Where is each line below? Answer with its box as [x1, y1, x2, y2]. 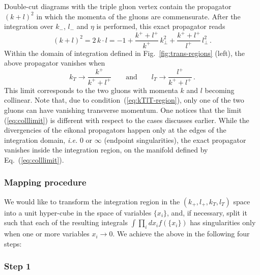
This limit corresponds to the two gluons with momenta [4, 84, 178, 95]
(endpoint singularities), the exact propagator [104, 134, 246, 145]
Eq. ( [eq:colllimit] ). [4, 154, 64, 165]
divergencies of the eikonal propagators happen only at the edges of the [4, 125, 226, 135]
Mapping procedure [4, 176, 86, 189]
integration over [4, 21, 53, 32]
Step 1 [4, 260, 31, 272]
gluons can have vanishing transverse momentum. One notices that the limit [4, 104, 242, 115]
